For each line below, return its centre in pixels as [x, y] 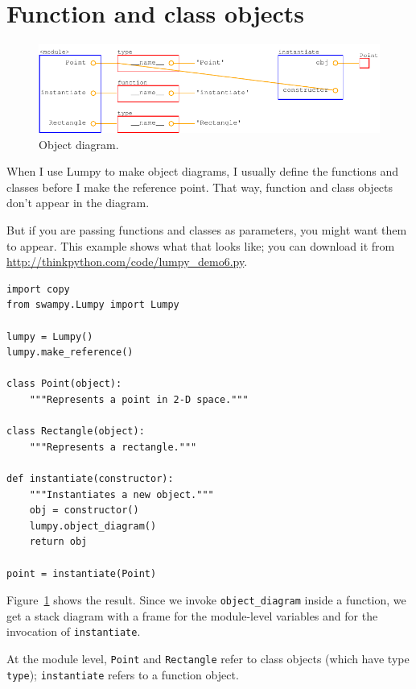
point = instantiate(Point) [82, 573]
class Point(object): [64, 384]
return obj [58, 542]
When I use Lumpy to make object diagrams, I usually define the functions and [203, 171]
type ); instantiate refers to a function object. [123, 674]
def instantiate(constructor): [90, 478]
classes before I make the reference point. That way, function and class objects [200, 187]
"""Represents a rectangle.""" [113, 447]
